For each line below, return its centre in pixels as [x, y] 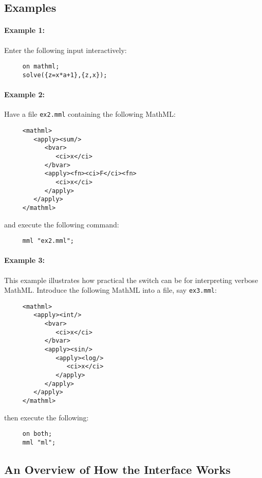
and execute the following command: [62, 224]
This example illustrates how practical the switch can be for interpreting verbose [131, 280]
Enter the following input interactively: [65, 50]
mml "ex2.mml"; [48, 241]
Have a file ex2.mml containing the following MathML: [90, 114]
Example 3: [24, 260]
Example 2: [24, 94]
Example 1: [24, 30]
